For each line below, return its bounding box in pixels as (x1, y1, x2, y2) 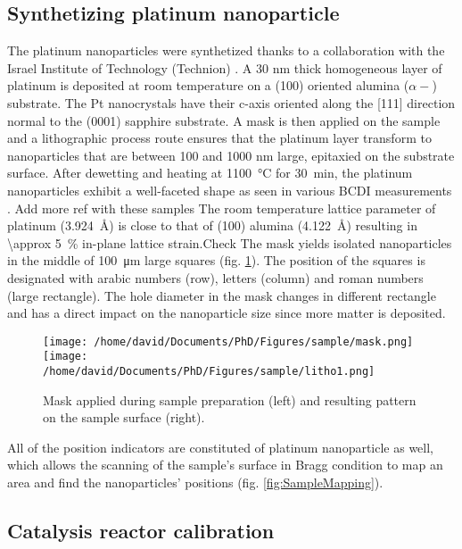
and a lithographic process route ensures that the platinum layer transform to (7, 129, 432, 147)
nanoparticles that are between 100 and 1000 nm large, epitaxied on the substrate (7, 146, 455, 164)
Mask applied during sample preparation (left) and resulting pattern (43, 390, 417, 409)
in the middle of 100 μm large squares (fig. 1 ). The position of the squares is (7, 251, 425, 270)
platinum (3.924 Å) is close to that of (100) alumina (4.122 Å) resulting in (7, 216, 417, 235)
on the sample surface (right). (43, 408, 205, 427)
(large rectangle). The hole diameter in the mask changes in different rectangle (7, 286, 436, 304)
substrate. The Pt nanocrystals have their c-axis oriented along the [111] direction (7, 93, 456, 112)
